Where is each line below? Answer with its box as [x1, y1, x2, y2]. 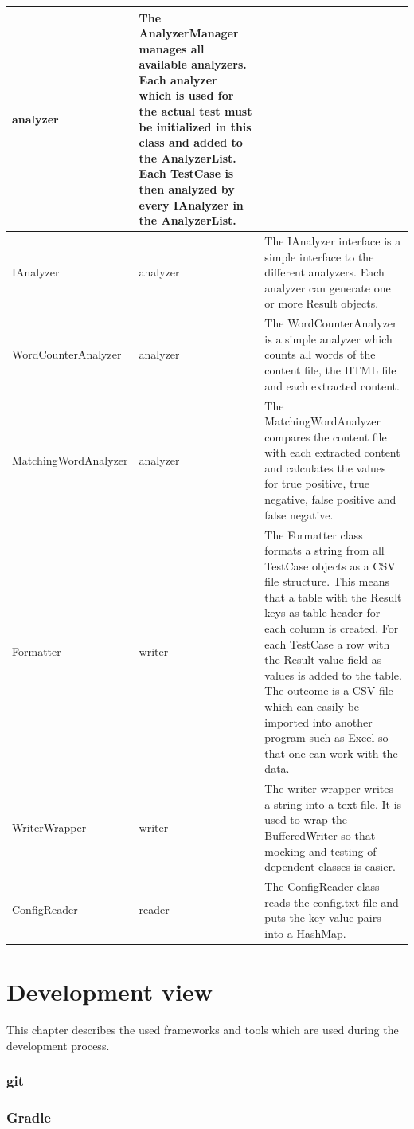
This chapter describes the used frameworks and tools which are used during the [6, 1021, 399, 1038]
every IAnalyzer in [139, 196, 244, 213]
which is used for [139, 87, 234, 104]
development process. [6, 1037, 110, 1053]
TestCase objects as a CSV [264, 557, 396, 574]
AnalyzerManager [139, 25, 239, 41]
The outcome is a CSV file [264, 682, 393, 699]
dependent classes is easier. [264, 858, 396, 875]
